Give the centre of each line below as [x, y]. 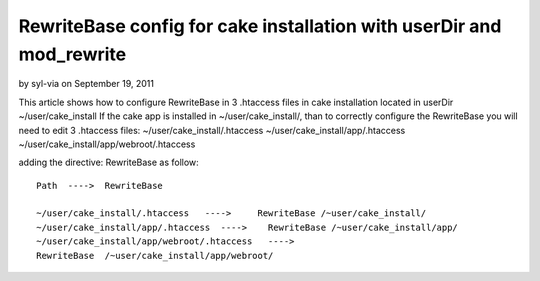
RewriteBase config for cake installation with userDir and [260, 26]
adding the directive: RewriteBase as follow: [108, 162]
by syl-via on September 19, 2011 [86, 84]
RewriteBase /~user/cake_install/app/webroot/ [155, 255]
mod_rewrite [72, 54]
